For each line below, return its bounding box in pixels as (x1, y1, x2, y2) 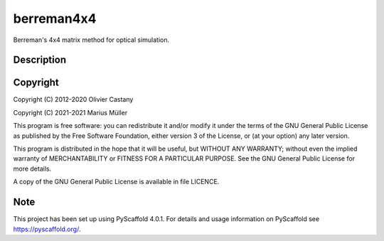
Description (13, 54, 67, 66)
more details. (13, 164, 52, 173)
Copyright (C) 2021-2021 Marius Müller (13, 108, 128, 117)
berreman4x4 (13, 11, 97, 26)
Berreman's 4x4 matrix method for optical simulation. (13, 36, 170, 44)
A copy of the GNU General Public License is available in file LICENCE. (13, 178, 220, 186)
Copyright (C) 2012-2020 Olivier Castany (13, 95, 134, 104)
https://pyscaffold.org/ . (13, 225, 81, 233)
